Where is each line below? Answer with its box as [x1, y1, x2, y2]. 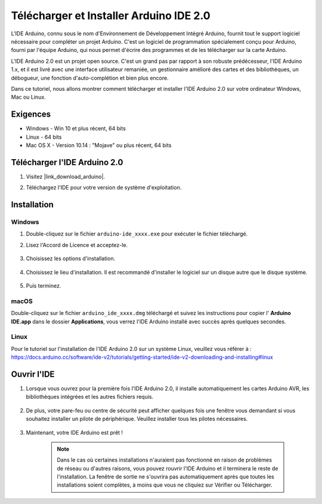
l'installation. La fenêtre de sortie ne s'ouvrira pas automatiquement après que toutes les [57, 473, 274, 481]
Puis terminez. [26, 282, 61, 289]
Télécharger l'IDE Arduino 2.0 [11, 157, 123, 167]
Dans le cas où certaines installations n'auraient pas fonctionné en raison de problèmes [57, 456, 273, 463]
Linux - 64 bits [26, 133, 62, 140]
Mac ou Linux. [11, 93, 46, 101]
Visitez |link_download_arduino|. [26, 173, 106, 180]
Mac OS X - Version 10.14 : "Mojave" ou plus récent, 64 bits [26, 141, 172, 149]
